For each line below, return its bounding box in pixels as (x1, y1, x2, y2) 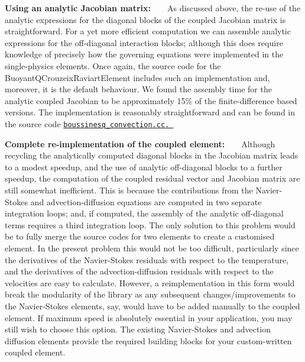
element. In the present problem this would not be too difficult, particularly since (5, 241, 299, 254)
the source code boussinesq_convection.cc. (5, 117, 170, 130)
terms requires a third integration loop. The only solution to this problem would (5, 218, 296, 231)
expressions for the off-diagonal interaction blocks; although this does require (5, 36, 283, 49)
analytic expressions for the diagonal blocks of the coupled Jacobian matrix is (5, 13, 286, 25)
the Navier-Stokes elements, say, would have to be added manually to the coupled (5, 299, 300, 312)
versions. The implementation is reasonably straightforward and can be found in (5, 106, 296, 118)
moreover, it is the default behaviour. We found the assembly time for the (5, 83, 272, 95)
